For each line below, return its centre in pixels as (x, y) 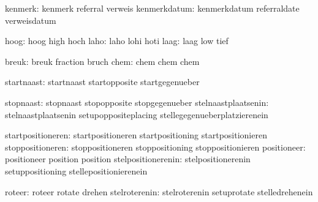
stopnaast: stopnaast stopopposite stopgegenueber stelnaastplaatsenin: (137, 102)
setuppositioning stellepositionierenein (76, 170)
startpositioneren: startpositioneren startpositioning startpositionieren (136, 135)
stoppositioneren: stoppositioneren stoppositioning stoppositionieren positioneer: (155, 147)
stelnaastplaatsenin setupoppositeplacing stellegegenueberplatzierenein (137, 114)
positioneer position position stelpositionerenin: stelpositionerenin (128, 159)
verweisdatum (31, 20)
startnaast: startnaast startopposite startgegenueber (102, 82)
